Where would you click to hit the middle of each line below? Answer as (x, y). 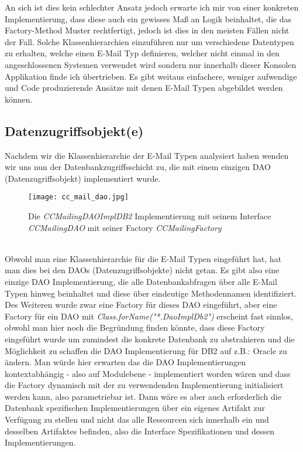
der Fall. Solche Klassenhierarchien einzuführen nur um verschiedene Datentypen (149, 41)
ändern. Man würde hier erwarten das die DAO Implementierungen (125, 362)
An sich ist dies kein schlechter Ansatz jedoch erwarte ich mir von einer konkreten (152, 7)
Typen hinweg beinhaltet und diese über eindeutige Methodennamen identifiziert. (151, 293)
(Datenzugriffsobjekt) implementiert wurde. (83, 178)
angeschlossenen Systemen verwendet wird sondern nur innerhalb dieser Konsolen (151, 64)
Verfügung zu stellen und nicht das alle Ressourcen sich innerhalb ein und (137, 419)
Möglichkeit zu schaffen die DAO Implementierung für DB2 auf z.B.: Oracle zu (146, 350)
